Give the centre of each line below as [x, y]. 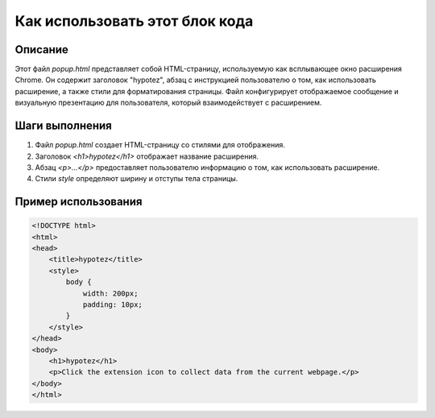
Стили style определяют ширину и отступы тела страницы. [137, 179]
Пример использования [79, 202]
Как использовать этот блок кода [134, 21]
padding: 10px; [112, 305]
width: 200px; [110, 293]
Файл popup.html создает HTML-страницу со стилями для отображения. [160, 145]
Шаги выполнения [63, 126]
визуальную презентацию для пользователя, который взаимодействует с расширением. [168, 103]
